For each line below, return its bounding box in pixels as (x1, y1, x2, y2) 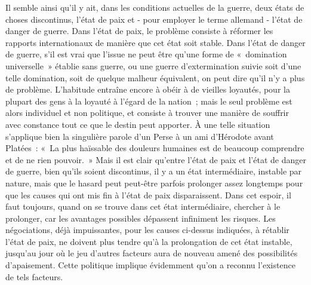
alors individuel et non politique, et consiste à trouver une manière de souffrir (5, 106, 290, 119)
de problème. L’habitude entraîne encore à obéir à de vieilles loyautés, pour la (5, 83, 290, 96)
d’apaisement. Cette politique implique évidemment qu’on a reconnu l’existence (5, 259, 295, 271)
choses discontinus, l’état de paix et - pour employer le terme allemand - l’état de (5, 13, 303, 25)
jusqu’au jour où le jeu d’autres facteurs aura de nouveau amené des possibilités (5, 247, 298, 259)
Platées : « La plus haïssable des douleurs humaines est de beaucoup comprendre (5, 142, 304, 154)
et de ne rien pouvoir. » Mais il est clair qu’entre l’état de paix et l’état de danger (5, 153, 306, 166)
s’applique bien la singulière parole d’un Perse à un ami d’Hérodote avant (5, 130, 274, 142)
